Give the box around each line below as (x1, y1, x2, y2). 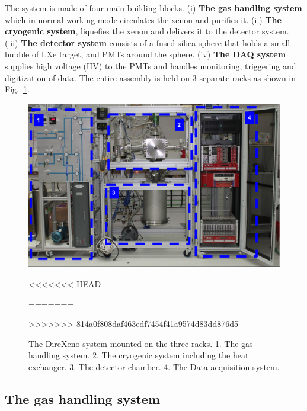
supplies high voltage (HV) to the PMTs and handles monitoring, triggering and (5, 59, 296, 72)
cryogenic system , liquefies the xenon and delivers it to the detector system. (5, 25, 289, 37)
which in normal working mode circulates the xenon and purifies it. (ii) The (5, 13, 282, 25)
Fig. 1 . (5, 83, 30, 95)
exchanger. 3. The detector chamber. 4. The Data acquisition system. (28, 360, 280, 373)
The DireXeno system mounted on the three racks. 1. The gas (28, 337, 253, 349)
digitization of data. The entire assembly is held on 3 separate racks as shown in (5, 71, 296, 84)
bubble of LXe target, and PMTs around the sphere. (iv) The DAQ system (5, 48, 286, 60)
